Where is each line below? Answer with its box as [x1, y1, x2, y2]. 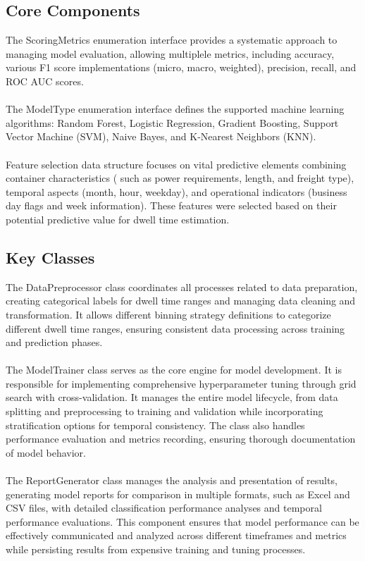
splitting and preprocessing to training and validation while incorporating [6, 404, 323, 419]
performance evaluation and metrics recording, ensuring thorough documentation [6, 431, 356, 446]
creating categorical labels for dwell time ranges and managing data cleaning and [6, 293, 356, 308]
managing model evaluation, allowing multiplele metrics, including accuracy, [6, 46, 335, 61]
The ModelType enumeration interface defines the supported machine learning [6, 101, 345, 116]
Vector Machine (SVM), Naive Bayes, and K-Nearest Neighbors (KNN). [6, 129, 316, 144]
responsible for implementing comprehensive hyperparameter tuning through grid [6, 376, 357, 390]
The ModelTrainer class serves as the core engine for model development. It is [6, 362, 342, 377]
